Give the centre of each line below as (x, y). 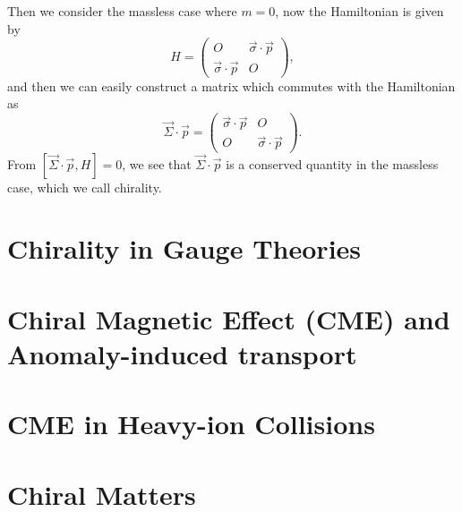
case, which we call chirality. (85, 187)
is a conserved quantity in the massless (332, 163)
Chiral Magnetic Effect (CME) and (229, 318)
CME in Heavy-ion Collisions (191, 424)
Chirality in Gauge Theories (184, 248)
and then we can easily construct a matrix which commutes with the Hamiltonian (231, 85)
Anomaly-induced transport (182, 353)
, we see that (157, 163)
